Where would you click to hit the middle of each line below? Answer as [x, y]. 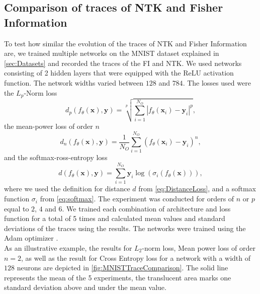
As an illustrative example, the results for [68, 248]
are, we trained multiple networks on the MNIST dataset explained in [112, 53]
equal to [17, 208]
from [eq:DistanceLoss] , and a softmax [197, 189]
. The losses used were [217, 82]
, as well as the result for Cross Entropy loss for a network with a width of [136, 258]
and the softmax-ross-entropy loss [56, 157]
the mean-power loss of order [49, 126]
